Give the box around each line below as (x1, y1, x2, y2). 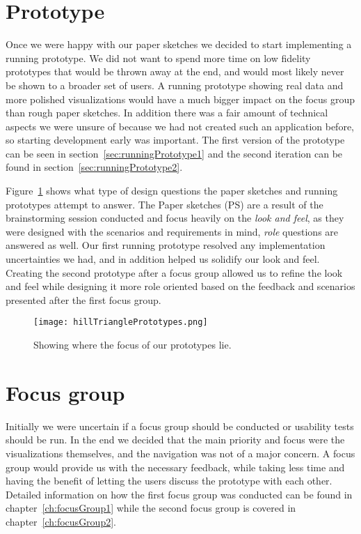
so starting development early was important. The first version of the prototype (6, 132, 345, 147)
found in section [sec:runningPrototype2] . (6, 160, 183, 174)
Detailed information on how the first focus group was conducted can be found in (6, 487, 353, 501)
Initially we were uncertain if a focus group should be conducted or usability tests (6, 418, 354, 433)
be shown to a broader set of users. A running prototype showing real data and (6, 77, 344, 92)
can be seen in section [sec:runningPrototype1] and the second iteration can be (6, 146, 343, 160)
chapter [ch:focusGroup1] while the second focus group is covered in (6, 501, 296, 515)
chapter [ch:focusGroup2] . (6, 514, 116, 528)
